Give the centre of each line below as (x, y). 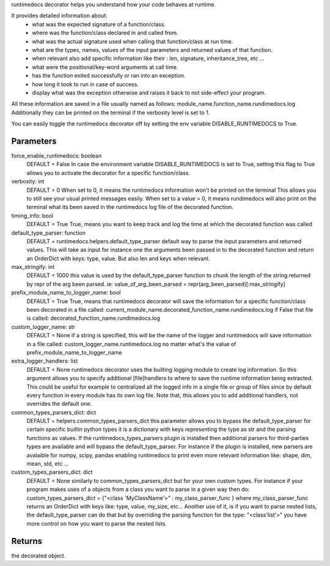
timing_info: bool (32, 215)
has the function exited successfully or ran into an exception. (109, 76)
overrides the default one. (59, 404)
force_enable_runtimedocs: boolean (57, 155)
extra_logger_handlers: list (45, 361)
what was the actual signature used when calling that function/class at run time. (133, 41)
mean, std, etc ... (48, 464)
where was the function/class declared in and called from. (105, 33)
